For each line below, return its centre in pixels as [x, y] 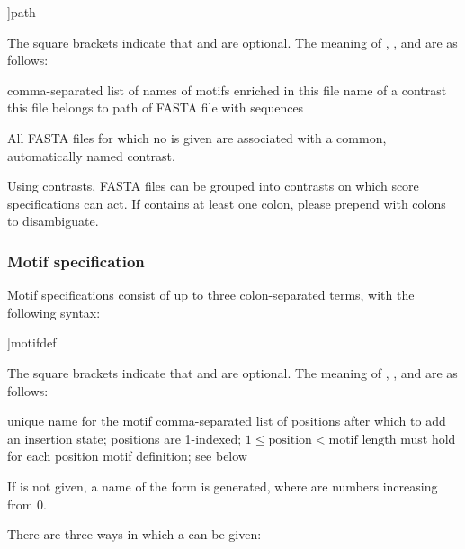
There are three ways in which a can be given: [134, 534]
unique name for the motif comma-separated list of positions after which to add [227, 421]
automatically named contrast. [91, 155]
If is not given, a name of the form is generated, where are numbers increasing [223, 486]
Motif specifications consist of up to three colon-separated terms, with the [211, 295]
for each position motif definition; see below [127, 456]
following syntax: [54, 312]
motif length [362, 440]
